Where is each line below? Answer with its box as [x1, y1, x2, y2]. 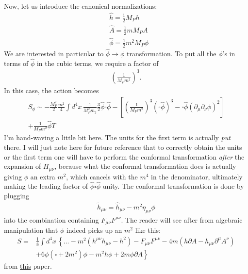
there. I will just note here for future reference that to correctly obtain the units [4, 142, 242, 152]
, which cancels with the [66, 171, 138, 181]
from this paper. [4, 260, 52, 271]
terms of [4, 58, 29, 68]
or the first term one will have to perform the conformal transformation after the [4, 151, 245, 161]
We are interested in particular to [4, 48, 104, 59]
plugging [4, 191, 30, 201]
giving [4, 171, 22, 181]
